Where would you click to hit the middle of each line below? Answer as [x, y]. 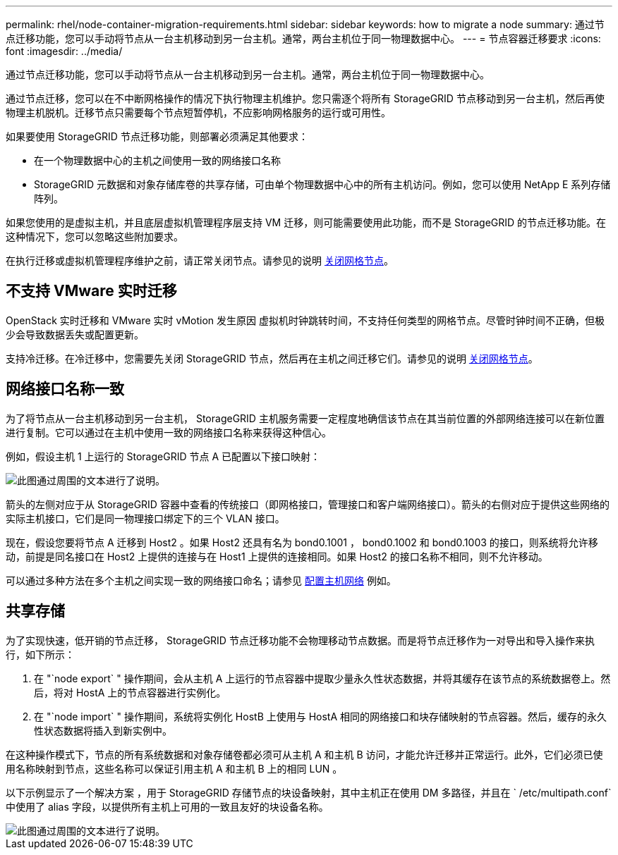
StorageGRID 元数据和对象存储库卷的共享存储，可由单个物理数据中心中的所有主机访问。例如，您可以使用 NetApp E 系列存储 [322, 184]
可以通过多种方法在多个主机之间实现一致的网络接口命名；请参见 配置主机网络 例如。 [201, 580]
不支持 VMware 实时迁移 [91, 291]
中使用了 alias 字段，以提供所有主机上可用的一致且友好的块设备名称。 [167, 806]
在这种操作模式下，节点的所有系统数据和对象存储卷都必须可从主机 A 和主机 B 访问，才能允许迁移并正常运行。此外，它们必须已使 [304, 754]
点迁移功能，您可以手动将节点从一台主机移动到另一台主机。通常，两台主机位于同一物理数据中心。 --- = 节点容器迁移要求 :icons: [303, 38]
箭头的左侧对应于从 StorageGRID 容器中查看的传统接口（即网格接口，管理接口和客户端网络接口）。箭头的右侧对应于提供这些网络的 [308, 504]
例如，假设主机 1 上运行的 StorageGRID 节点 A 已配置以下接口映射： [163, 456]
